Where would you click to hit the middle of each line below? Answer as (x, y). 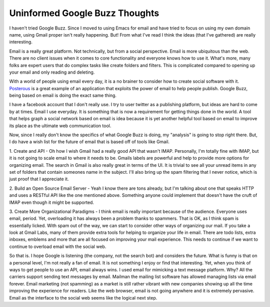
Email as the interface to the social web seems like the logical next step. (83, 297)
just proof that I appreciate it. (39, 179)
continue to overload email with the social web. (58, 246)
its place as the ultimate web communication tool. (60, 126)
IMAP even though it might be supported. (52, 202)
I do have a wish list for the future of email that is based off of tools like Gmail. (89, 142)
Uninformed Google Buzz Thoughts (84, 13)
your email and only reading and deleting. (52, 72)
